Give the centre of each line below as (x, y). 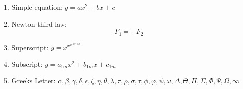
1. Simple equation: (33, 7)
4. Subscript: (23, 64)
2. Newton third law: (35, 23)
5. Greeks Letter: (30, 80)
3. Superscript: (26, 47)
